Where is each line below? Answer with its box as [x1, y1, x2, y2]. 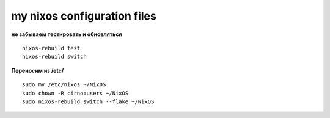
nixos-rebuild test [22, 45, 81, 51]
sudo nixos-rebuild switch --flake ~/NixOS [22, 98, 155, 105]
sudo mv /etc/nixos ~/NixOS [22, 81, 106, 88]
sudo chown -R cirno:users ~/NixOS [22, 89, 129, 97]
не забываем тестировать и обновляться [11, 31, 122, 38]
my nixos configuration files [11, 9, 157, 23]
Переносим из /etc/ [11, 67, 64, 74]
